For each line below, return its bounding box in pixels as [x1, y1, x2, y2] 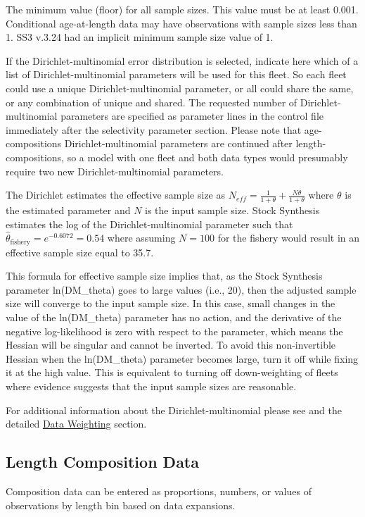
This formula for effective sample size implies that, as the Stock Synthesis [6, 268, 323, 283]
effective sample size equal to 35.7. [6, 244, 154, 259]
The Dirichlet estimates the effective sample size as [6, 187, 226, 202]
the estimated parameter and [6, 202, 131, 217]
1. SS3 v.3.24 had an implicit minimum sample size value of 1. [6, 30, 274, 44]
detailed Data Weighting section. [6, 416, 147, 431]
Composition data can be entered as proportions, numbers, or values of [6, 483, 312, 498]
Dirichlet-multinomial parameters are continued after [64, 136, 293, 151]
